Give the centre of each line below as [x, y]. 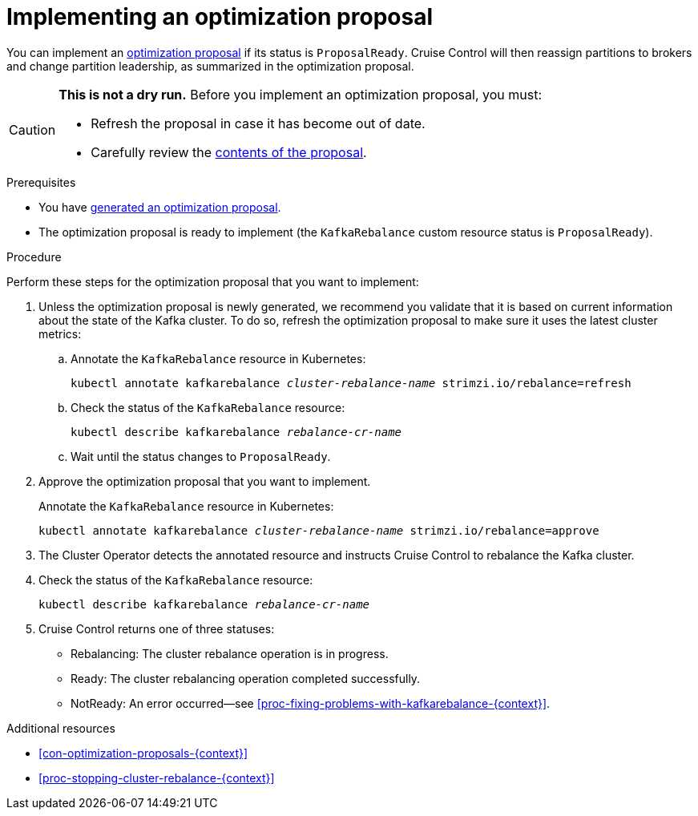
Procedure [34, 257]
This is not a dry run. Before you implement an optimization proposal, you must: [301, 94]
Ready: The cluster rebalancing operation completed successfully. [246, 678]
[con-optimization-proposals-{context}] [143, 753]
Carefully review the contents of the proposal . [229, 152]
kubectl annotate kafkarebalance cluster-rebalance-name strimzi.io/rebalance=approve [319, 530]
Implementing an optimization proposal [220, 17]
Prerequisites [41, 182]
